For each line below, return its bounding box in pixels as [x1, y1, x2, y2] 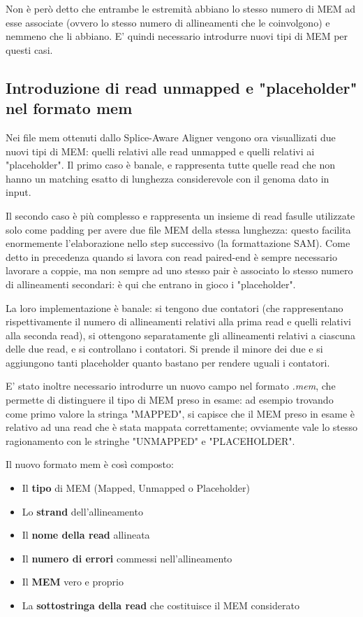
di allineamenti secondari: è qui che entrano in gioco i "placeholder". [6, 276, 296, 291]
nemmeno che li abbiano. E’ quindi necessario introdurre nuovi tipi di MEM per [6, 29, 348, 43]
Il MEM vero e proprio [22, 574, 124, 589]
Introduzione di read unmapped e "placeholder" [6, 76, 357, 98]
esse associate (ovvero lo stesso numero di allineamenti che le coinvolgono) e [6, 15, 330, 29]
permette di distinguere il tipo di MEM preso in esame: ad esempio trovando [6, 392, 334, 407]
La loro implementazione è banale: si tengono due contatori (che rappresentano [6, 300, 343, 315]
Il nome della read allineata [22, 527, 150, 542]
